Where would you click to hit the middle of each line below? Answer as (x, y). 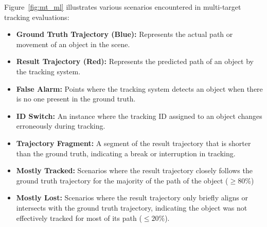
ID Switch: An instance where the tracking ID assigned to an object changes (139, 116)
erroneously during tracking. (61, 126)
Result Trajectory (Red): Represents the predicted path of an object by (135, 61)
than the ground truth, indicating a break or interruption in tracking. (126, 153)
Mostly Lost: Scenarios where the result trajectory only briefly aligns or (132, 198)
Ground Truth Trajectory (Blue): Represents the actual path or (124, 34)
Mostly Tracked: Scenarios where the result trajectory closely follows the (134, 170)
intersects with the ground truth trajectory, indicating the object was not (132, 207)
